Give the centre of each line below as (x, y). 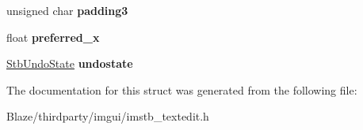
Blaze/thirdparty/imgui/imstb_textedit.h (108, 116)
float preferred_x (53, 37)
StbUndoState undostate (70, 63)
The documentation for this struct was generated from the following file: (182, 89)
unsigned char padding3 (67, 10)
